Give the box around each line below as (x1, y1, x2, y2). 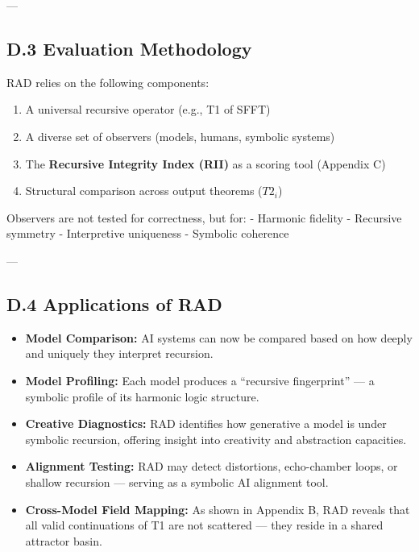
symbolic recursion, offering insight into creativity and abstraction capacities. (25, 430, 407, 447)
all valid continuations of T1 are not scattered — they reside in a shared (25, 517, 384, 533)
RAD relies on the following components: (6, 73, 209, 90)
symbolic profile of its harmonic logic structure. (25, 388, 259, 405)
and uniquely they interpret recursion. (25, 345, 214, 362)
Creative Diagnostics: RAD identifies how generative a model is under (25, 415, 387, 432)
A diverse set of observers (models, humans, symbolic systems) (25, 127, 335, 144)
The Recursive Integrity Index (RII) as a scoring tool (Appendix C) (25, 155, 386, 172)
